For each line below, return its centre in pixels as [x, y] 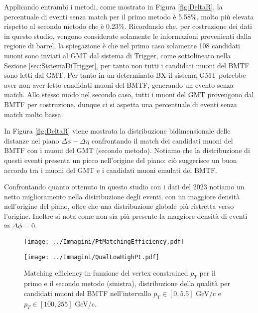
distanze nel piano [32, 140]
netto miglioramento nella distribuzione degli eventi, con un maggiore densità [122, 196]
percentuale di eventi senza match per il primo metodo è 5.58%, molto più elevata [129, 16]
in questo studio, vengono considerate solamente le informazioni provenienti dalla [128, 36]
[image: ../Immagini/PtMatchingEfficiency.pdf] [104, 242]
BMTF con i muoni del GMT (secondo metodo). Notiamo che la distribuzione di [127, 150]
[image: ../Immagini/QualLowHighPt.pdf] [92, 257]
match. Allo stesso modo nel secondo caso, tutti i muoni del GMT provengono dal [129, 94]
